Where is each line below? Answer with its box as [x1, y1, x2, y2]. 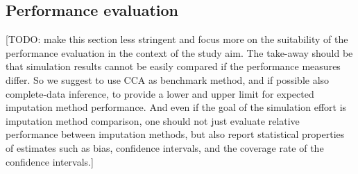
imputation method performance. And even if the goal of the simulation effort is [6, 100, 347, 114]
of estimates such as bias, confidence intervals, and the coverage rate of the [6, 140, 324, 155]
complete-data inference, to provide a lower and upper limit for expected [6, 86, 314, 101]
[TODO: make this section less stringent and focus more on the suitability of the [6, 32, 348, 46]
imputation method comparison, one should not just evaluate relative [6, 113, 300, 128]
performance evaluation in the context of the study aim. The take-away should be [6, 45, 353, 60]
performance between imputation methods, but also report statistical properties [6, 127, 345, 141]
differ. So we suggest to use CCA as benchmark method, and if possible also [6, 72, 330, 87]
